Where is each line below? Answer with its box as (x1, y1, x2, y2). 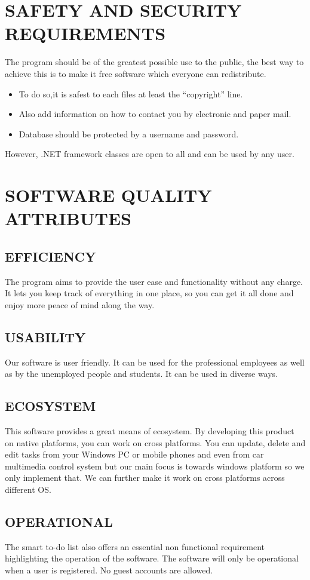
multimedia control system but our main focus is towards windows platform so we (5, 459, 305, 472)
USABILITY (5, 327, 86, 346)
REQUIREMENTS (5, 21, 166, 45)
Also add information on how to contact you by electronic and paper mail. (19, 108, 291, 120)
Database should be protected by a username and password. (19, 127, 239, 140)
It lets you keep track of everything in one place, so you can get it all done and (5, 287, 294, 299)
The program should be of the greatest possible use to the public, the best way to (5, 56, 304, 68)
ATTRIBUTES (5, 206, 131, 231)
